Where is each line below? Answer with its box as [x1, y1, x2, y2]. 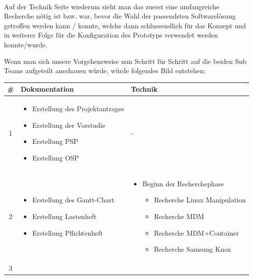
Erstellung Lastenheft [32, 211, 97, 221]
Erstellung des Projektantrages [32, 103, 124, 114]
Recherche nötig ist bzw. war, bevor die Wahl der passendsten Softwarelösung [4, 11, 236, 21]
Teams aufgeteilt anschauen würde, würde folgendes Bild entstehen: [4, 65, 206, 76]
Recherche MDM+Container [154, 227, 239, 238]
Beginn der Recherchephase [142, 178, 224, 188]
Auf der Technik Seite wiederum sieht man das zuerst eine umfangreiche [4, 1, 219, 11]
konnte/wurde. [4, 39, 48, 49]
